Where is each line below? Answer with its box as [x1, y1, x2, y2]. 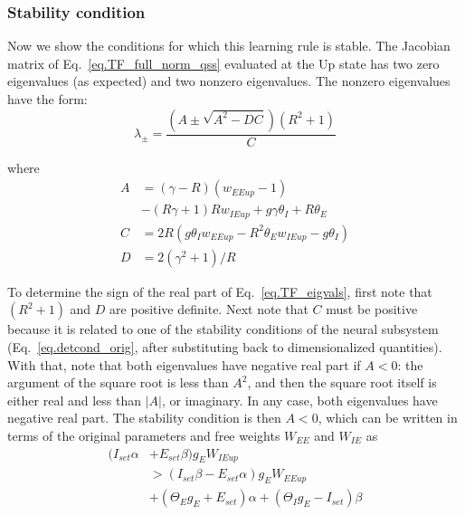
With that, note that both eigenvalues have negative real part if [7, 355, 361, 374]
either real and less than [7, 390, 142, 409]
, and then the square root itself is [247, 373, 437, 392]
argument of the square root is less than [7, 373, 229, 392]
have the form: [7, 90, 88, 108]
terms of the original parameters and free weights [7, 425, 280, 444]
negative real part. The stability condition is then [7, 408, 281, 427]
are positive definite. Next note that [109, 300, 308, 319]
